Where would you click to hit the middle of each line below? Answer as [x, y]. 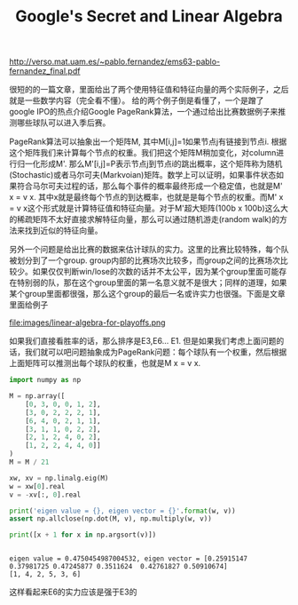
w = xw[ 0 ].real [37, 486]
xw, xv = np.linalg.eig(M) [59, 478]
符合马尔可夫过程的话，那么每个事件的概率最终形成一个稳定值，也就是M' [149, 186]
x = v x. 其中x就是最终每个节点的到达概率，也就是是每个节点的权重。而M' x [146, 197]
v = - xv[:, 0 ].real [45, 495]
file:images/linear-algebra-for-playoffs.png [87, 322]
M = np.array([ [37, 396]
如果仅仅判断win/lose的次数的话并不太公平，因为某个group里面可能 [156, 272]
